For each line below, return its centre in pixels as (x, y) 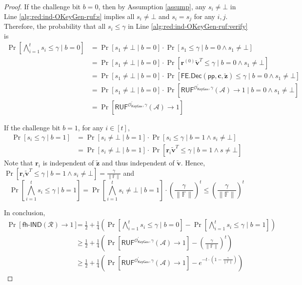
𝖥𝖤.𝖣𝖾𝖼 (191, 76)
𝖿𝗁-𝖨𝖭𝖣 (32, 225)
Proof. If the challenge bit (42, 6)
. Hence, (193, 163)
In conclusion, (25, 212)
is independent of (68, 163)
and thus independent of (138, 163)
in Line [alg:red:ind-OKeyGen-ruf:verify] (188, 26)
